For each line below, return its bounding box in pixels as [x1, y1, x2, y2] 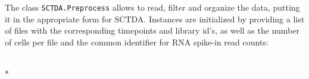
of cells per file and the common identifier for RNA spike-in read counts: [5, 35, 269, 48]
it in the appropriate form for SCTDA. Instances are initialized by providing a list [5, 12, 305, 25]
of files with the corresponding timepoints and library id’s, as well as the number [5, 24, 299, 37]
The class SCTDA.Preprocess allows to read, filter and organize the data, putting [5, 1, 300, 13]
